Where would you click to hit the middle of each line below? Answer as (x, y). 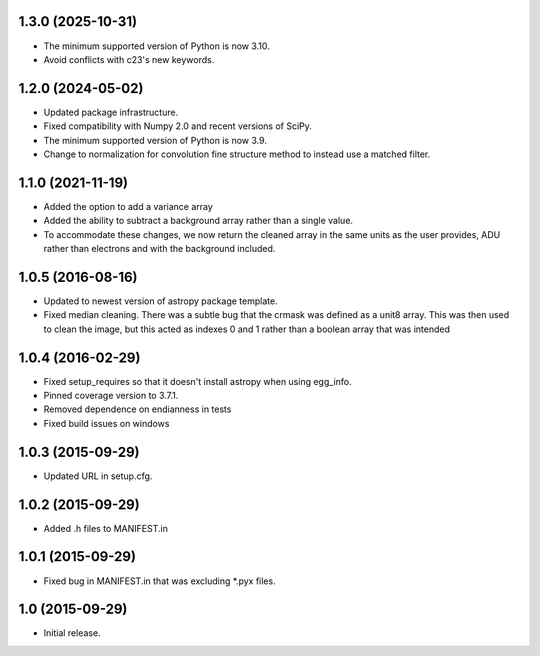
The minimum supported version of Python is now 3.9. (155, 140)
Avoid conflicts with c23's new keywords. (129, 59)
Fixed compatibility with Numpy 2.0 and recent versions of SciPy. (177, 126)
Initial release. (72, 633)
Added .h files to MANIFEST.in (106, 528)
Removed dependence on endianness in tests (137, 409)
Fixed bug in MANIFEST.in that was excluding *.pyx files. (159, 581)
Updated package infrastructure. (111, 112)
